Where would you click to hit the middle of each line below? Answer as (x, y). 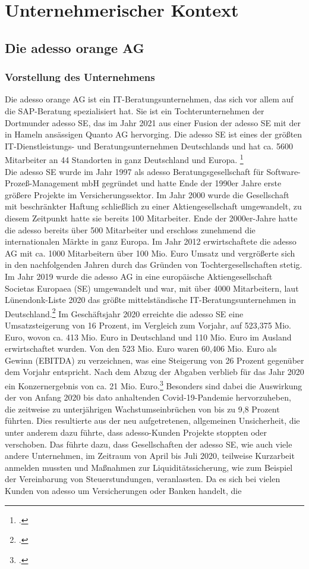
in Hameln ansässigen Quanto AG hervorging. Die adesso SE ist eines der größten (154, 134)
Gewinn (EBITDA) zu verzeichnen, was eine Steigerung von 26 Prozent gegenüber (154, 360)
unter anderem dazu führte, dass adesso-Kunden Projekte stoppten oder (136, 432)
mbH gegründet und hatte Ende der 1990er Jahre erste (182, 183)
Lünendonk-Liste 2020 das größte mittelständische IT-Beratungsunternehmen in (150, 300)
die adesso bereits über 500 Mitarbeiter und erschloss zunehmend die (130, 229)
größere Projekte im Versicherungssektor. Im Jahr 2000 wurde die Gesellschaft (147, 194)
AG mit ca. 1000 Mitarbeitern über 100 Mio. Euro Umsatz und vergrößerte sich (150, 253)
